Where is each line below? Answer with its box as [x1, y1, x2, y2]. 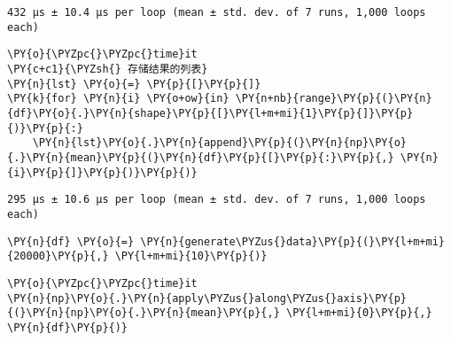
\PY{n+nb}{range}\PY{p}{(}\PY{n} [235, 92, 432, 105]
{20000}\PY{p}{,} [7, 250, 109, 263]
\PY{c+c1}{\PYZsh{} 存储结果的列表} [7, 62, 208, 75]
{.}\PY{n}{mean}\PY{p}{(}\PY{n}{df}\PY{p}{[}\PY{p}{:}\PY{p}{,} [7, 151, 394, 164]
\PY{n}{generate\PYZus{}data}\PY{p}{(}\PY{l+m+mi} [140, 235, 445, 248]
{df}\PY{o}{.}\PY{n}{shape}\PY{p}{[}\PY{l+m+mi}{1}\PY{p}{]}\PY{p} [7, 106, 414, 120]
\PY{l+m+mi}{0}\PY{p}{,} [285, 306, 432, 320]
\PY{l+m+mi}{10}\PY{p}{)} [114, 250, 268, 263]
